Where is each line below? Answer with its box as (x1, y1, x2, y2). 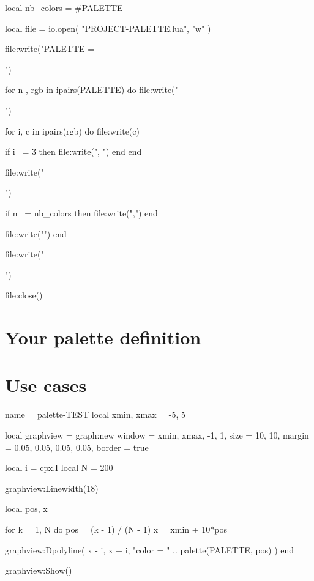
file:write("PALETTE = (5, 42, 95, 55)
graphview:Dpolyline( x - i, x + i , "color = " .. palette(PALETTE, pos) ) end (5, 543, 294, 556)
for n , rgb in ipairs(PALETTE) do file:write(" (5, 83, 178, 96)
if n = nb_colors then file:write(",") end (5, 206, 158, 219)
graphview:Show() (5, 564, 72, 577)
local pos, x (5, 502, 48, 515)
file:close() (5, 289, 43, 302)
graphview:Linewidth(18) (5, 481, 99, 494)
